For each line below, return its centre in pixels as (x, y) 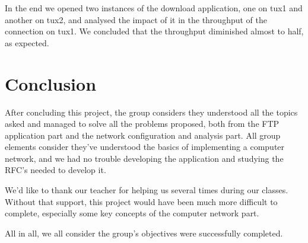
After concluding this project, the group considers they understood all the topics (151, 112)
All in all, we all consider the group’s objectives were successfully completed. (144, 233)
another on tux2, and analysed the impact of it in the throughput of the (136, 19)
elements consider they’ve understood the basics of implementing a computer (145, 147)
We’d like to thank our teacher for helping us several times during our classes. (147, 190)
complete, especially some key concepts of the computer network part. (132, 213)
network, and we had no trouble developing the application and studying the (144, 158)
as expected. (27, 42)
